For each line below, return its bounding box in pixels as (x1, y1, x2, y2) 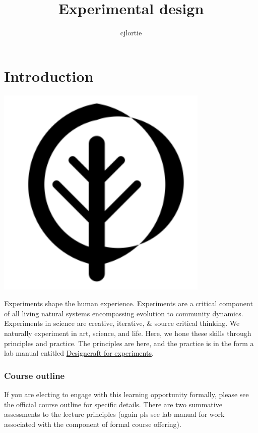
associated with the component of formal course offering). (4, 418, 181, 429)
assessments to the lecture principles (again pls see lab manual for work (4, 409, 225, 419)
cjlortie (120, 27, 142, 38)
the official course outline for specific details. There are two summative (4, 399, 222, 409)
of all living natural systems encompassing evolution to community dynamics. (4, 308, 243, 318)
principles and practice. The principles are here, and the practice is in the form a (4, 338, 254, 348)
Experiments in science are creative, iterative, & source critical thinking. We (4, 318, 240, 328)
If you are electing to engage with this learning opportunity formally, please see (4, 389, 249, 400)
